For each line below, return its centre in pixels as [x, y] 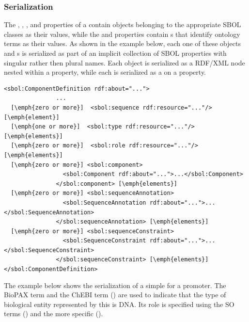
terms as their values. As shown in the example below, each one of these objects [122, 43]
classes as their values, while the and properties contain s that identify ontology [122, 34]
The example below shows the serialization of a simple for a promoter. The [115, 285]
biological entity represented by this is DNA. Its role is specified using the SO [119, 304]
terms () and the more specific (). [54, 314]
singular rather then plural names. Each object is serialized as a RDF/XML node [124, 62]
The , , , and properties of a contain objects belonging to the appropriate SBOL [123, 24]
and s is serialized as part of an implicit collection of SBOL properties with [115, 53]
